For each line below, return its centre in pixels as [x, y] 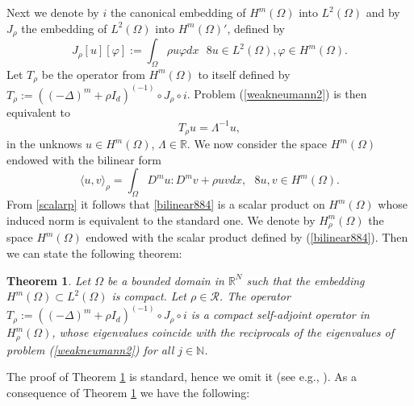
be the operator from [93, 74]
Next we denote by [53, 12]
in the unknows [44, 144]
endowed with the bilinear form [84, 159]
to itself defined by [244, 74]
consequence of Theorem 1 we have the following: [128, 392]
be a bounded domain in [165, 280]
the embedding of [64, 28]
